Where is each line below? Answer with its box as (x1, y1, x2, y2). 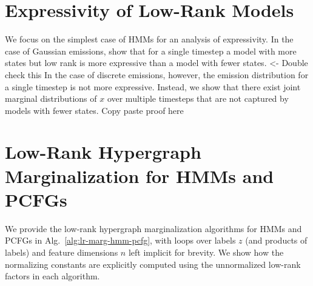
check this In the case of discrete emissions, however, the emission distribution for (5, 68, 309, 81)
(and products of (245, 234, 308, 247)
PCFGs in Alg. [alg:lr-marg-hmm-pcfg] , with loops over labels (5, 234, 236, 247)
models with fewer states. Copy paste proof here (5, 104, 184, 116)
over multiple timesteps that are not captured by (107, 92, 289, 105)
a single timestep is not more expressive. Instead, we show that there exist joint (5, 80, 301, 93)
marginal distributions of (5, 92, 97, 105)
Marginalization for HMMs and (5, 163, 274, 188)
